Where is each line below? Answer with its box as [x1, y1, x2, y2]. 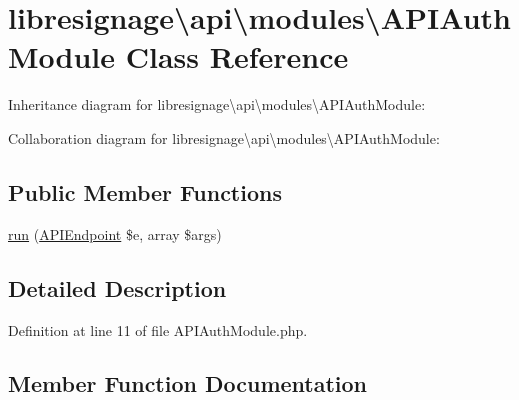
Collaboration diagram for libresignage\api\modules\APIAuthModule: [8, 127, 440, 148]
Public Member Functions [8, 176, 282, 207]
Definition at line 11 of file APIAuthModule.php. [8, 319, 308, 340]
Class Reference [125, 36, 349, 77]
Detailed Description [8, 272, 227, 303]
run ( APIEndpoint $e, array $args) [8, 223, 222, 244]
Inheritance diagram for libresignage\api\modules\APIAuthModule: [8, 94, 426, 115]
